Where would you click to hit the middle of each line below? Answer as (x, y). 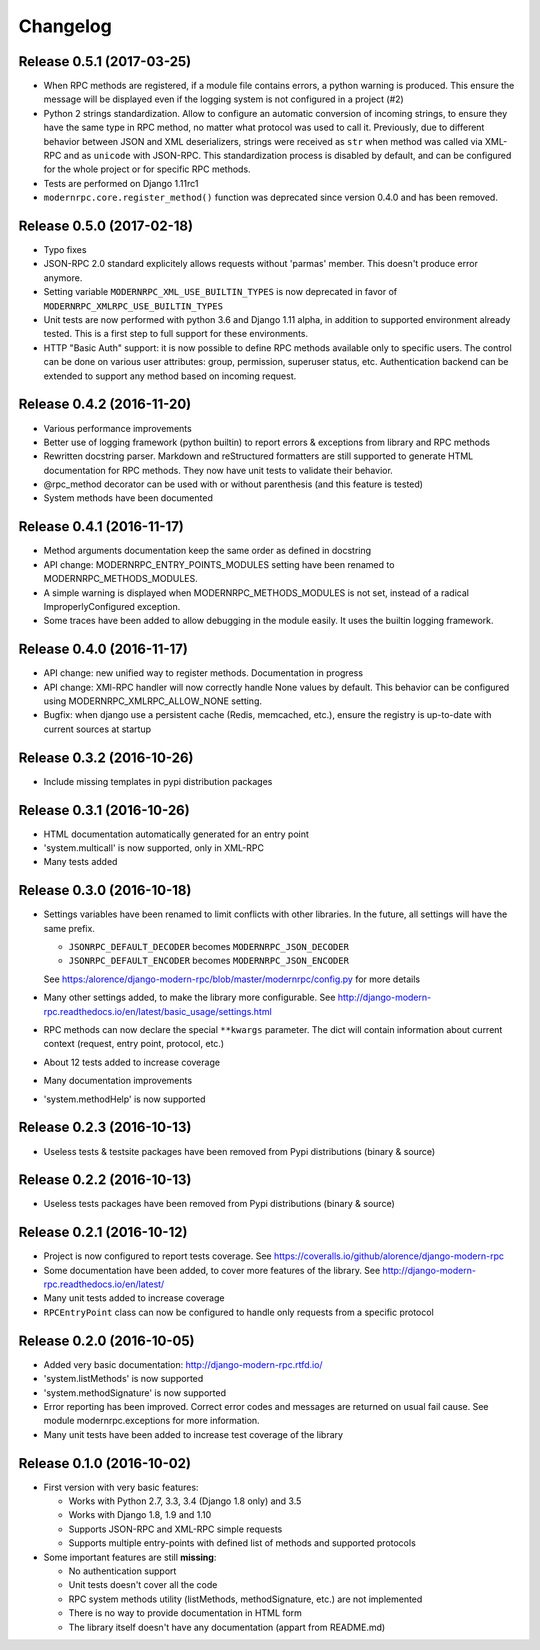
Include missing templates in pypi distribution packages (158, 781)
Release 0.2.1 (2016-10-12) (103, 1232)
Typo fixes (65, 250)
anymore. (63, 277)
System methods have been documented (128, 498)
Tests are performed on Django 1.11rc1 (121, 183)
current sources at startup (97, 729)
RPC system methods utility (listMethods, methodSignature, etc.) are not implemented (245, 1599)
